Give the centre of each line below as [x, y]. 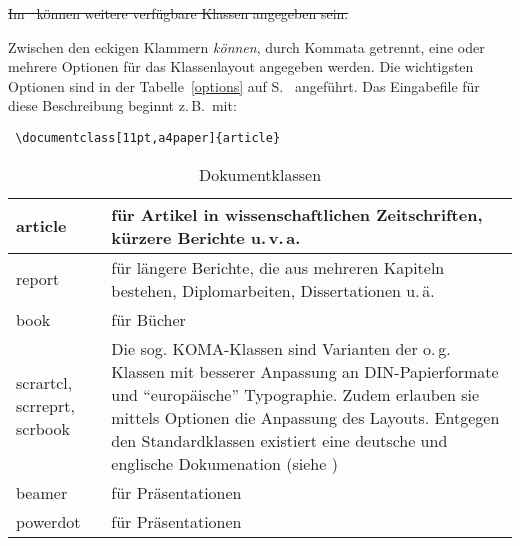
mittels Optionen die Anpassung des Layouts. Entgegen [305, 417]
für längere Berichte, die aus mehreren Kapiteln [278, 267]
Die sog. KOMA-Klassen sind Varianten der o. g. [281, 348]
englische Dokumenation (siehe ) [224, 463]
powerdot [48, 521]
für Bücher [148, 319]
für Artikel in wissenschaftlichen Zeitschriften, [297, 214]
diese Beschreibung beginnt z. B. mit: [122, 105]
